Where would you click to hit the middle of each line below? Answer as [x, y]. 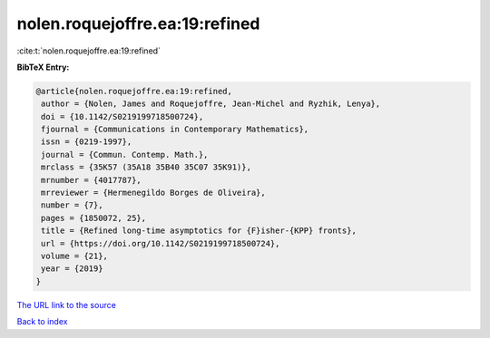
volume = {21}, [75, 256]
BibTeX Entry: [43, 67]
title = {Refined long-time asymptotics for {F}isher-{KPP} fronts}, [199, 231]
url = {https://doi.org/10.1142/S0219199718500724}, [161, 243]
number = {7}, [72, 205]
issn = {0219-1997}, [87, 142]
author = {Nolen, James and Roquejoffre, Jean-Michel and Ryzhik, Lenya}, [211, 104]
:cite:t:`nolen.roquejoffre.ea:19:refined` [88, 51]
